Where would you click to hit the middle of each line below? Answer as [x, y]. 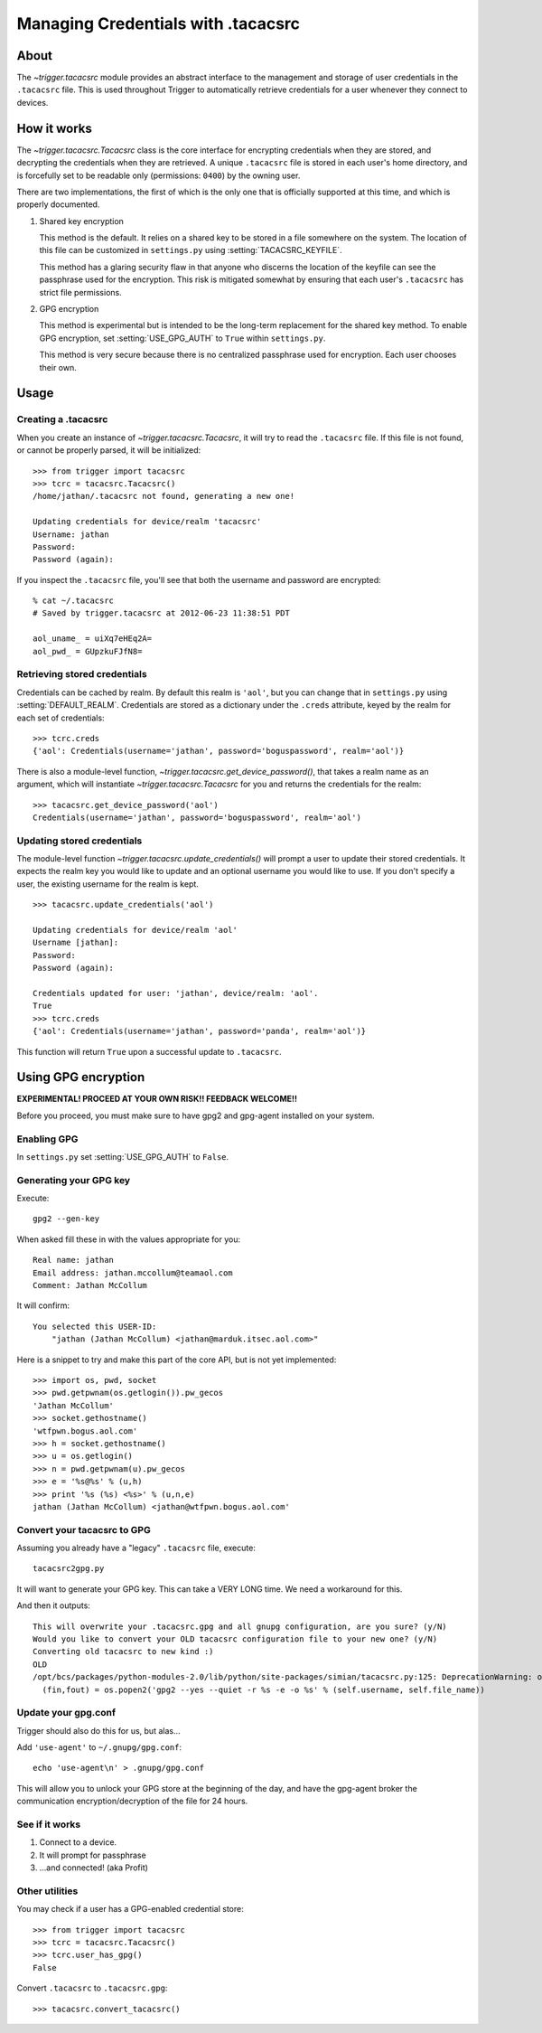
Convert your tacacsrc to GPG [84, 1529]
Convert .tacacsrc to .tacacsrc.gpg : [92, 1988]
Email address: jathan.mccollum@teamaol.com [133, 1273]
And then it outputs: [53, 1605]
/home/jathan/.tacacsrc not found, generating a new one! [164, 496]
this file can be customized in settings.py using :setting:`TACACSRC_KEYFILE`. [191, 250]
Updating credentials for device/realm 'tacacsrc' [147, 522]
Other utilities [47, 1891]
